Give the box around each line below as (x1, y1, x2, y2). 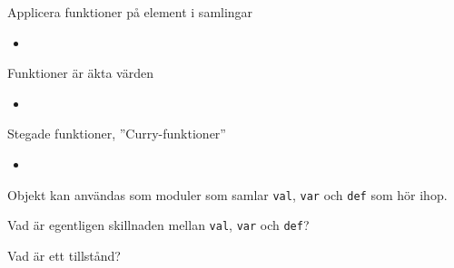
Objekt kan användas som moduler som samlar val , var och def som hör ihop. (7, 185, 448, 204)
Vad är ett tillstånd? (7, 245, 121, 264)
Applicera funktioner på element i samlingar (7, 3, 253, 21)
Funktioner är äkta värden (7, 63, 153, 82)
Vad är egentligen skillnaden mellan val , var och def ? (7, 215, 310, 234)
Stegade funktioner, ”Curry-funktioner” (7, 124, 226, 143)
